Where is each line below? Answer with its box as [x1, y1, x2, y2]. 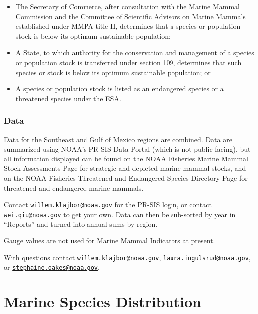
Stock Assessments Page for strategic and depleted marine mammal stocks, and [4, 163, 246, 173]
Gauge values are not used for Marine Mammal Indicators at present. [4, 235, 215, 246]
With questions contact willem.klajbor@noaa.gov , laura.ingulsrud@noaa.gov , [4, 252, 251, 262]
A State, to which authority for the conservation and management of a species [15, 47, 254, 58]
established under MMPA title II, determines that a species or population [15, 21, 241, 31]
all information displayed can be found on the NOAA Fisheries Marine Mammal [4, 153, 248, 163]
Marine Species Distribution [4, 291, 201, 312]
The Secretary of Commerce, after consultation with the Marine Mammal [15, 1, 240, 11]
